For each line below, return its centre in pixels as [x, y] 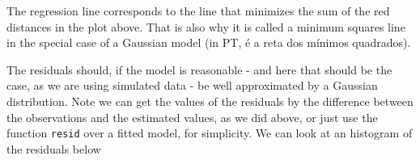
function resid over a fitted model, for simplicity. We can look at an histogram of [210, 133]
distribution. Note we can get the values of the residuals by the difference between [210, 101]
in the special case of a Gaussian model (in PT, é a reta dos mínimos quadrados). [209, 42]
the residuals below [54, 148]
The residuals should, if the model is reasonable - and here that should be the [199, 69]
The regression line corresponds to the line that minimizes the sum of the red [198, 11]
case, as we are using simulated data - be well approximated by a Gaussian [192, 85]
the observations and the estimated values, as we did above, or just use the [192, 117]
